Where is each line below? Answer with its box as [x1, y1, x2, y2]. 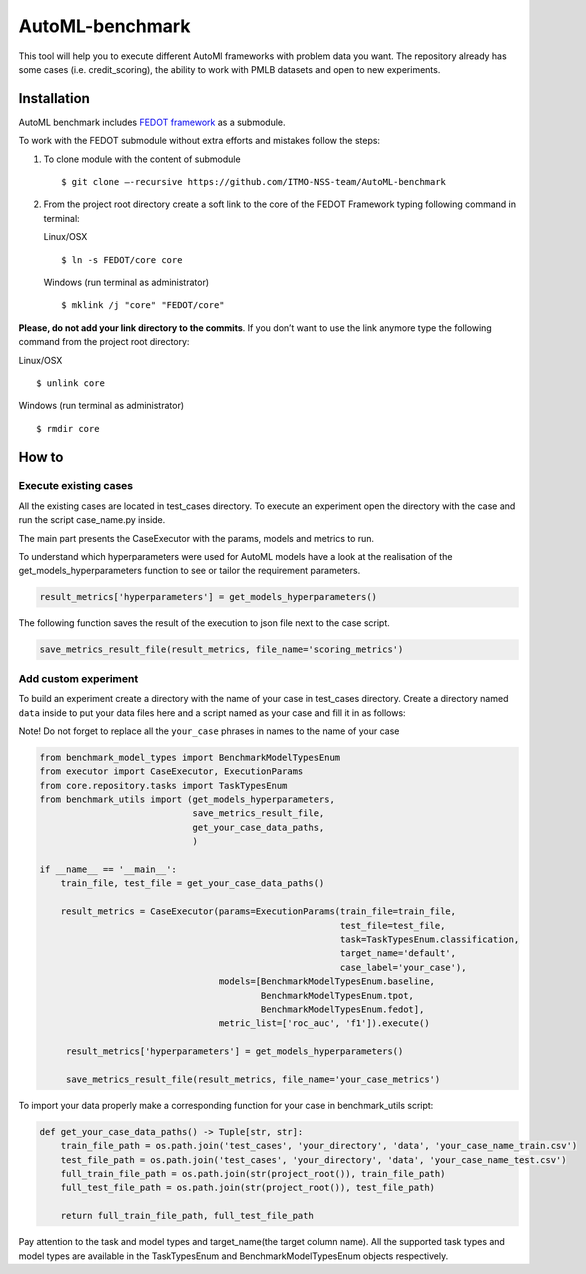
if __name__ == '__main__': [39, 864, 177, 875]
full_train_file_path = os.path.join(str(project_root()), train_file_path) [60, 1168, 446, 1179]
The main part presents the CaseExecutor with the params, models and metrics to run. [18, 532, 375, 544]
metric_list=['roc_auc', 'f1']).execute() [218, 1018, 430, 1029]
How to [18, 448, 64, 465]
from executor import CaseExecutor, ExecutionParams [39, 766, 304, 777]
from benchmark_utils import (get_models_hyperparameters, [39, 794, 335, 805]
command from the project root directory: [18, 336, 190, 348]
